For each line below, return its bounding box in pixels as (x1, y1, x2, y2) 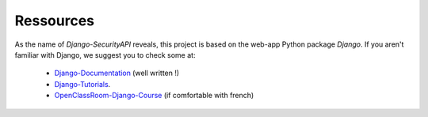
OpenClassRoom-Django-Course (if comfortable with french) (54, 91, 254, 100)
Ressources (14, 12, 95, 29)
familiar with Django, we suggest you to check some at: (14, 50, 196, 59)
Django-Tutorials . (54, 79, 111, 89)
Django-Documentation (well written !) (54, 68, 180, 78)
